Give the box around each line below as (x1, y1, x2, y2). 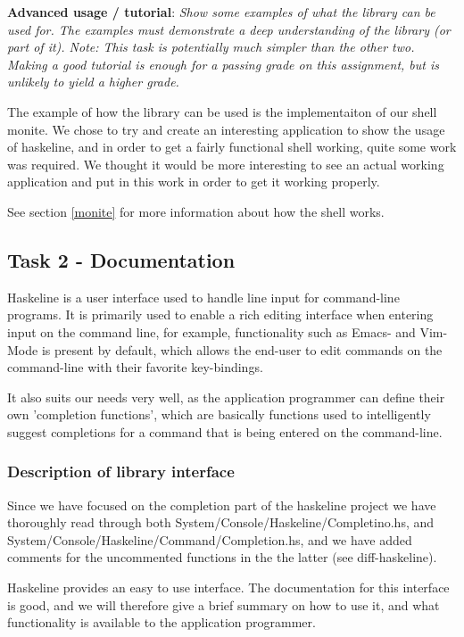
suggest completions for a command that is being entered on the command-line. (7, 422, 443, 441)
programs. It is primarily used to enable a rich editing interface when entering (7, 305, 434, 324)
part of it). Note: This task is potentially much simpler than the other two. (7, 37, 415, 56)
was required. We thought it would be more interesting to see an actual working (7, 154, 444, 173)
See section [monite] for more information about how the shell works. (7, 202, 385, 220)
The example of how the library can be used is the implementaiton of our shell (7, 102, 437, 120)
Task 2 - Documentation (7, 245, 236, 273)
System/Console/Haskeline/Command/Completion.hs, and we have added (7, 530, 412, 549)
